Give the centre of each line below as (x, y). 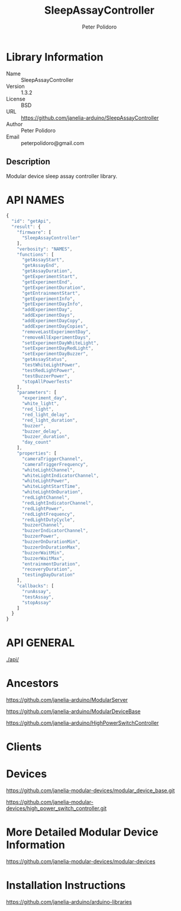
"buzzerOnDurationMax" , (51, 547)
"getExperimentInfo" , (49, 299)
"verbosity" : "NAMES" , (45, 249)
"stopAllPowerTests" (47, 382)
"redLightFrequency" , (49, 514)
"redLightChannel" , (46, 498)
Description (28, 162)
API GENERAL (41, 643)
